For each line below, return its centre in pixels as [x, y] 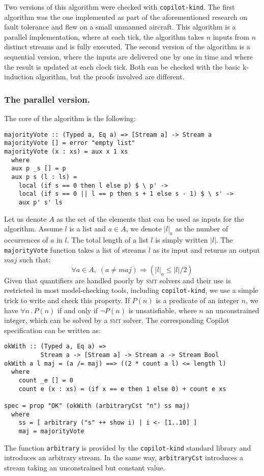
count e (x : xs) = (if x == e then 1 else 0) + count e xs [122, 389]
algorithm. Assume [33, 229]
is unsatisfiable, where [163, 310]
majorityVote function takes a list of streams [75, 249]
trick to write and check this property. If [67, 300]
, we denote [144, 229]
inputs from [231, 36]
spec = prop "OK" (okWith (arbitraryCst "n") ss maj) [97, 406]
